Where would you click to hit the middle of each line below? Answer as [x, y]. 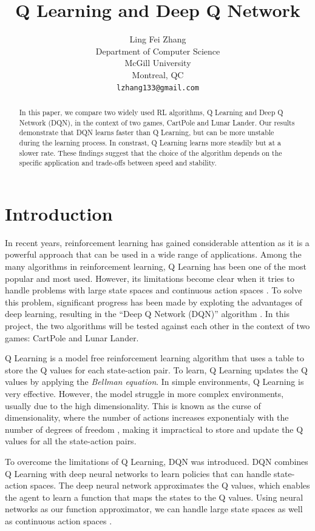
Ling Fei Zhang [158, 39]
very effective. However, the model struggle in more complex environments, [144, 393]
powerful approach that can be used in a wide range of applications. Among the [153, 254]
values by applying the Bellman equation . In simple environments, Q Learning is [154, 382]
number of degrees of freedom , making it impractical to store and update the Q [154, 429]
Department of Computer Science [158, 51]
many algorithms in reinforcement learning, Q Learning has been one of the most [156, 266]
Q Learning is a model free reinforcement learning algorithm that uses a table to [154, 358]
